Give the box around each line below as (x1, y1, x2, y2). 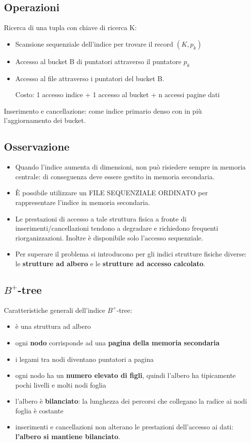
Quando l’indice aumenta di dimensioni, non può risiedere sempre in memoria (15, 162, 246, 172)
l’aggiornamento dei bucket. (4, 115, 86, 125)
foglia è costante (15, 405, 63, 415)
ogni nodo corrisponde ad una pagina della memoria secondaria (15, 337, 220, 347)
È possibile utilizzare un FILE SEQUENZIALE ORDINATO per (15, 187, 208, 198)
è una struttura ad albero (15, 321, 91, 331)
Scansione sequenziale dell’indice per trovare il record (15, 38, 173, 49)
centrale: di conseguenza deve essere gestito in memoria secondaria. (15, 171, 215, 181)
